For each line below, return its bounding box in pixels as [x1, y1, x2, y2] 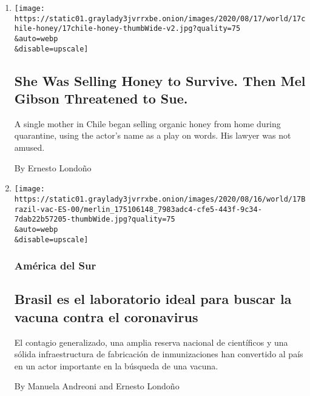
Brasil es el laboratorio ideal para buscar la [14, 289, 292, 308]
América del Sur [14, 258, 96, 273]
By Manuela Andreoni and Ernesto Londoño [14, 380, 180, 392]
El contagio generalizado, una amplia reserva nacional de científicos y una [14, 335, 288, 348]
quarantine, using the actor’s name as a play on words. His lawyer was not [14, 129, 291, 142]
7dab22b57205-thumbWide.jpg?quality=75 [14, 215, 175, 224]
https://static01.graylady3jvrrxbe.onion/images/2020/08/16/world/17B [14, 194, 306, 203]
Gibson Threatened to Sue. [14, 89, 188, 108]
